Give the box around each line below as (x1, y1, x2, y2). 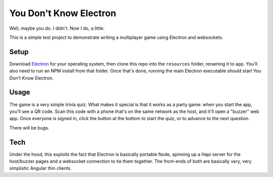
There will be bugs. (9, 125, 50, 131)
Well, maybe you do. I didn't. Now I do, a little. (9, 25, 105, 31)
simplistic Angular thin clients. (9, 165, 72, 171)
